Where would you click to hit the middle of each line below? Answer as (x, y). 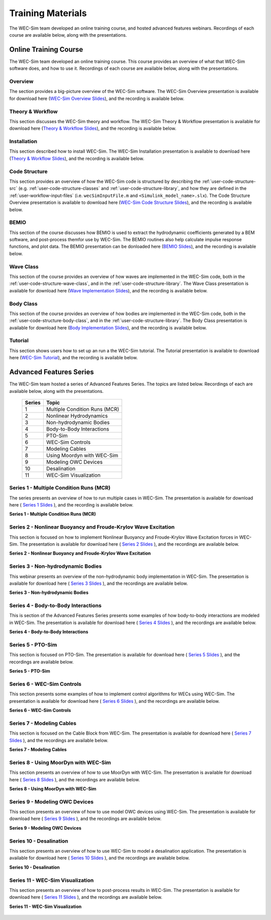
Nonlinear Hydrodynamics (77, 416)
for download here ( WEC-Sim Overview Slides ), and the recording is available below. (97, 98)
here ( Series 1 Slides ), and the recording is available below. (72, 505)
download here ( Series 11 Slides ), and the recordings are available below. (86, 897)
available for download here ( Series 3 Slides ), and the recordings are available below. (99, 583)
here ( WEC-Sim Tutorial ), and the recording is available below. (74, 358)
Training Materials (48, 13)
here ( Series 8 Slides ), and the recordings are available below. (75, 779)
